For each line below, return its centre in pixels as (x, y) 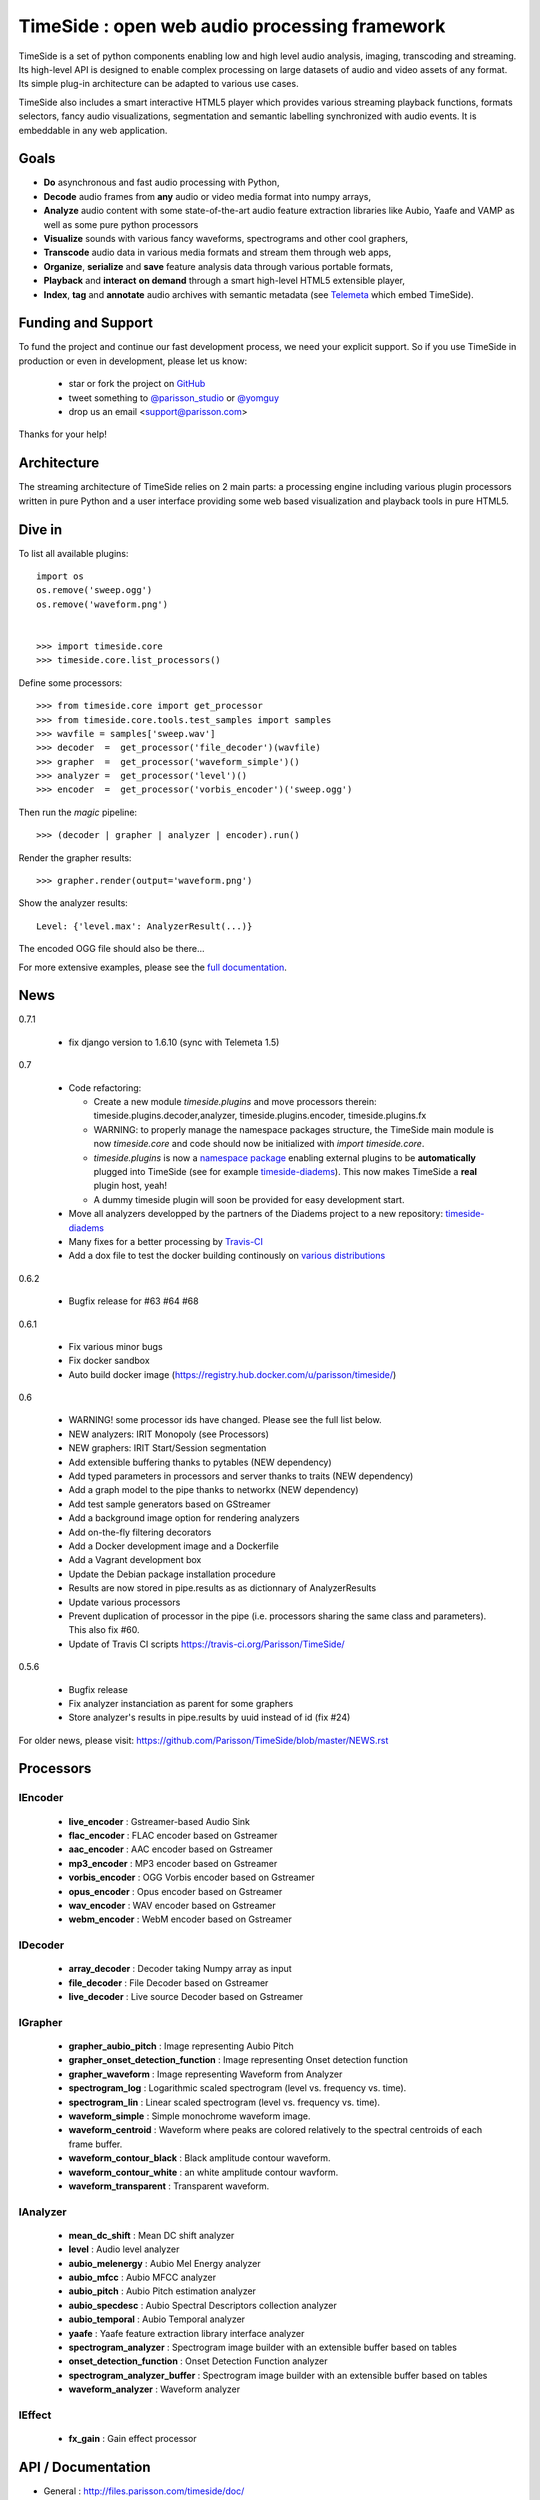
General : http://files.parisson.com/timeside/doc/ (144, 2491)
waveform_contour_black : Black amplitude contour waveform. (199, 2158)
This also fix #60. (104, 1630)
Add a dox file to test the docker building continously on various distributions (227, 1256)
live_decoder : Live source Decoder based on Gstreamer (186, 1997)
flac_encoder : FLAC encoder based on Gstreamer (173, 1836)
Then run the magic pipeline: (78, 812)
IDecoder (41, 1945)
